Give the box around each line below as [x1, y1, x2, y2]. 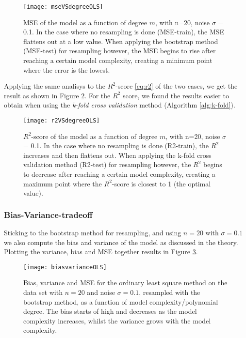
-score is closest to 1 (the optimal [112, 178, 211, 188]
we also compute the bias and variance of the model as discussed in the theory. [4, 237, 238, 247]
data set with [23, 287, 63, 297]
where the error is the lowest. [23, 64, 110, 75]
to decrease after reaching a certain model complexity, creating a [23, 169, 215, 179]
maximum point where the [23, 178, 102, 188]
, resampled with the [139, 287, 200, 297]
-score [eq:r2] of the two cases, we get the [115, 81, 238, 91]
